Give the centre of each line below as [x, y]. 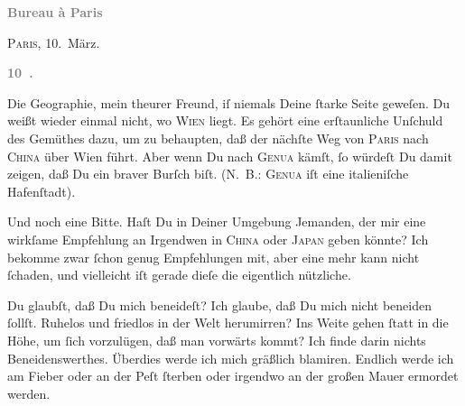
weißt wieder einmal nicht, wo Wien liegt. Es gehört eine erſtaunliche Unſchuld [225, 120]
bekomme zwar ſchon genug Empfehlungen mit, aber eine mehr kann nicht [214, 257]
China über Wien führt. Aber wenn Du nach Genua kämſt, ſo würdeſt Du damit [230, 156]
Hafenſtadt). [42, 191]
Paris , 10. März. [54, 42]
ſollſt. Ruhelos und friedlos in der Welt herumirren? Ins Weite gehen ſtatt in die [228, 323]
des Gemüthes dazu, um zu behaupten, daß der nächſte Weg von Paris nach [218, 138]
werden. [29, 393]
